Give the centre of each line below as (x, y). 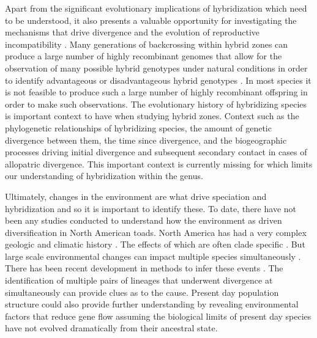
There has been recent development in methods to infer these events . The (144, 268)
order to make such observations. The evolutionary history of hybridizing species (156, 104)
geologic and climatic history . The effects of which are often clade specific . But (155, 244)
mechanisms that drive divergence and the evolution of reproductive (132, 32)
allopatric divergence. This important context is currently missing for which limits (159, 163)
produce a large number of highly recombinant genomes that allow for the (144, 56)
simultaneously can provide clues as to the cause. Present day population (142, 292)
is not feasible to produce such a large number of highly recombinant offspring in (156, 92)
